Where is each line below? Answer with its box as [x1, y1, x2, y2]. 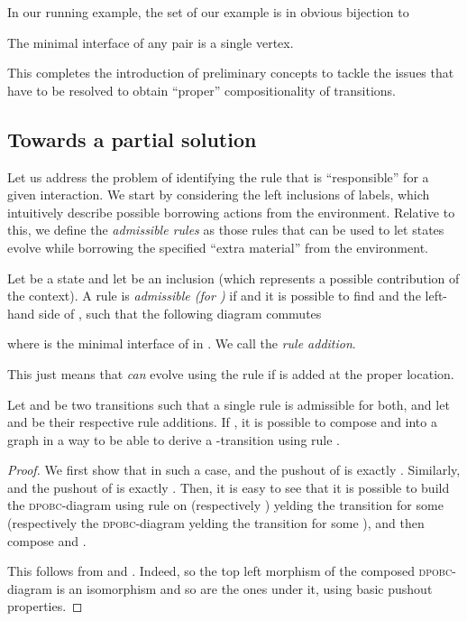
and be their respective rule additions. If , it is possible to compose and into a [7, 412, 437, 431]
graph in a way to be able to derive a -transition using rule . [7, 430, 340, 449]
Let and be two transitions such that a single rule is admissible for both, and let [7, 394, 450, 413]
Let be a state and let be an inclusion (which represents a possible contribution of [7, 268, 460, 287]
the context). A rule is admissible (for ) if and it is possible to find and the [7, 286, 421, 305]
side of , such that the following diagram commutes [39, 303, 322, 322]
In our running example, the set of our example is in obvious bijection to [7, 3, 409, 21]
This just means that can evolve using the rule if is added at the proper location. [7, 364, 454, 383]
